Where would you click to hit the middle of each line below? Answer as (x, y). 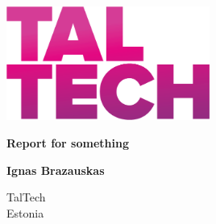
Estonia (25, 212)
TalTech (26, 197)
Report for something (68, 143)
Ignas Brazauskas (56, 170)
